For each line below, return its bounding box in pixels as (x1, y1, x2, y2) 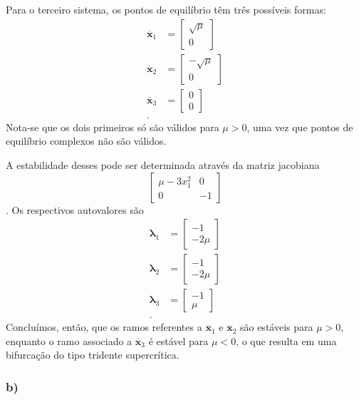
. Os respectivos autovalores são (6, 202, 144, 217)
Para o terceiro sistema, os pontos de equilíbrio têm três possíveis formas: (6, 2, 326, 16)
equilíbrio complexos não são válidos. (6, 133, 167, 148)
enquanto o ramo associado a (6, 333, 132, 348)
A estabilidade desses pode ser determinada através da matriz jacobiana (6, 157, 320, 172)
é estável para (148, 333, 209, 348)
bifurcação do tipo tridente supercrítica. (6, 347, 179, 362)
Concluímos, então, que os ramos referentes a (6, 319, 202, 334)
